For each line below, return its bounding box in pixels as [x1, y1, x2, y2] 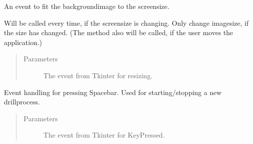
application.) [4, 37, 42, 47]
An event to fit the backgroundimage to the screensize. [4, 1, 169, 11]
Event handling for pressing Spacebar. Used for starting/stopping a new [4, 87, 222, 97]
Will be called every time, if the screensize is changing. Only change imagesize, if [4, 17, 249, 28]
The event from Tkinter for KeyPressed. [43, 130, 165, 140]
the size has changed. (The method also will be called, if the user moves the [4, 27, 233, 38]
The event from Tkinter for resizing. [43, 70, 153, 80]
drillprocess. [4, 96, 40, 107]
